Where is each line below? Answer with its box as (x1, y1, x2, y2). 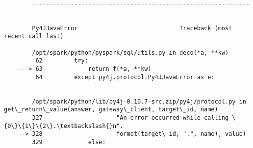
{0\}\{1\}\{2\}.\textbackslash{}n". (4, 122, 124, 129)
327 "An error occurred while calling (32, 114, 229, 121)
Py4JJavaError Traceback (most (32, 24, 232, 32)
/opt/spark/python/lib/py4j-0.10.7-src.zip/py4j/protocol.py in (32, 98, 246, 105)
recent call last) (4, 33, 64, 40)
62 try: (35, 57, 88, 64)
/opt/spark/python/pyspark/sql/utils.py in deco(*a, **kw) (32, 49, 229, 56)
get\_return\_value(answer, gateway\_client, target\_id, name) (4, 106, 218, 113)
